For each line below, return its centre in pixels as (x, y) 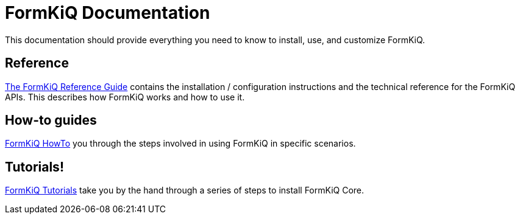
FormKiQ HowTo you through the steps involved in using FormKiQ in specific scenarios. (180, 144)
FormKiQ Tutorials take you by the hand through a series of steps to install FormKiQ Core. (185, 190)
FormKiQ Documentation (108, 13)
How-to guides (51, 120)
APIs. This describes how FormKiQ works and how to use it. (125, 97)
